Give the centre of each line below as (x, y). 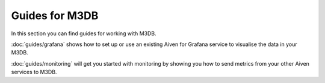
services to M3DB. (34, 72)
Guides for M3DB (55, 16)
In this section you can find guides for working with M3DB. (84, 33)
